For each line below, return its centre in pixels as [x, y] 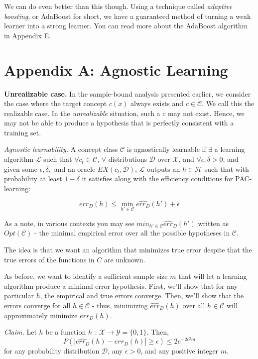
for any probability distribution [52, 351]
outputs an [164, 169]
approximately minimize [41, 315]
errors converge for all [37, 305]
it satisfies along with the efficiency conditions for [157, 179]
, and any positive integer [180, 351]
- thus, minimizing [120, 305]
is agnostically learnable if [166, 149]
